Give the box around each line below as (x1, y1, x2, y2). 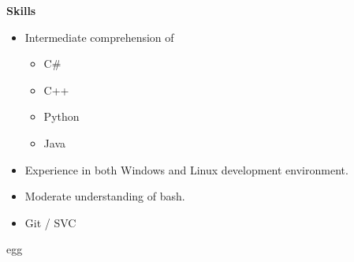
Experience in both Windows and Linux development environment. (24, 161, 348, 178)
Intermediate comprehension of (24, 28, 174, 45)
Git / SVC (24, 214, 76, 230)
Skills (6, 2, 36, 18)
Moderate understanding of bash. (24, 188, 185, 204)
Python (43, 108, 80, 125)
